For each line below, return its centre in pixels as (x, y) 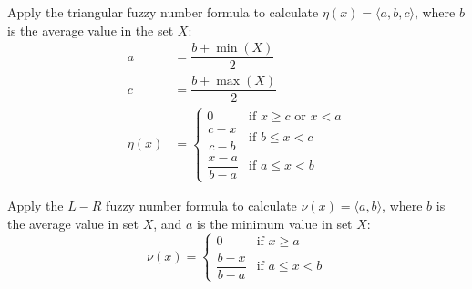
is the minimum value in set (275, 223)
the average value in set (73, 223)
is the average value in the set (91, 30)
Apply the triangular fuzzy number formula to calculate (163, 12)
